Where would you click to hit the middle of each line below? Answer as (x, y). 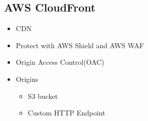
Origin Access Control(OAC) (60, 62)
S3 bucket (43, 96)
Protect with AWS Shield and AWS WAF (80, 45)
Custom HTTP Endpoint (66, 113)
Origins (27, 79)
